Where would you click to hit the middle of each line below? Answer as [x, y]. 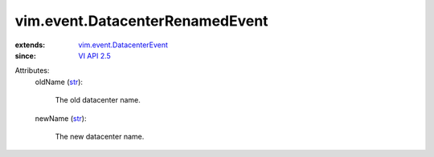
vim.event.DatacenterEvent [123, 45]
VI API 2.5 [95, 55]
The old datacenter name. [98, 100]
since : [25, 55]
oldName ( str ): [59, 82]
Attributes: [32, 70]
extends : [30, 45]
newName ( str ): [61, 118]
